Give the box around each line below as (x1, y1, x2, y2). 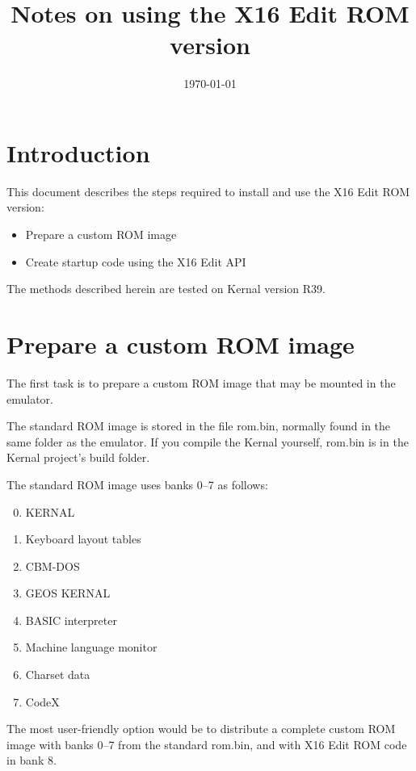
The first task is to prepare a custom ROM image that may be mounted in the (6, 374, 396, 391)
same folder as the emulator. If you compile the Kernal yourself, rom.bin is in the (6, 433, 409, 450)
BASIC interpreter (25, 611, 117, 628)
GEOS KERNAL (25, 585, 111, 601)
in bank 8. (6, 752, 57, 769)
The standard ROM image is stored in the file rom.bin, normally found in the (6, 417, 391, 434)
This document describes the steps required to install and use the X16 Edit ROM (6, 182, 410, 199)
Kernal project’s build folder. (6, 449, 150, 466)
